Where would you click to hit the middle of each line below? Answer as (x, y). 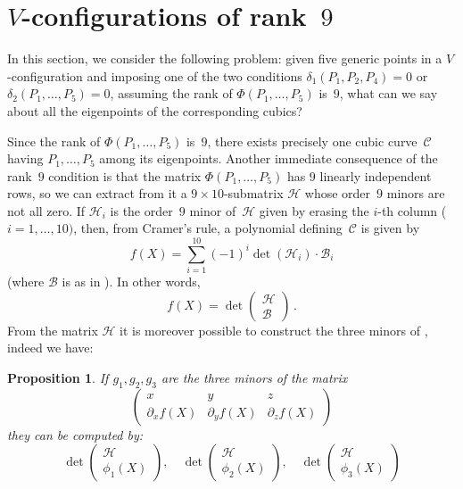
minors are (416, 193)
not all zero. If (46, 210)
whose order (338, 193)
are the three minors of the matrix (254, 377)
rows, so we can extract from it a (97, 193)
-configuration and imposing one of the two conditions (155, 75)
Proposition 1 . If (58, 377)
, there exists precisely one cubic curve (312, 141)
